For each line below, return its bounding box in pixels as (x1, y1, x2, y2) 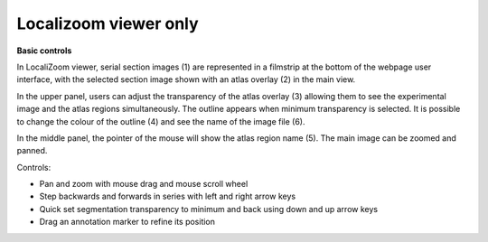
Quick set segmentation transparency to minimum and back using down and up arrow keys (39, 203, 379, 214)
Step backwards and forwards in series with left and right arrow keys (39, 191, 296, 202)
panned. (16, 145, 48, 156)
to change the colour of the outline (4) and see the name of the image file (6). (16, 116, 305, 126)
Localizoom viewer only (16, 14, 199, 33)
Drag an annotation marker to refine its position (39, 217, 216, 228)
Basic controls (16, 45, 72, 56)
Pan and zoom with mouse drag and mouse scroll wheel (39, 179, 249, 190)
